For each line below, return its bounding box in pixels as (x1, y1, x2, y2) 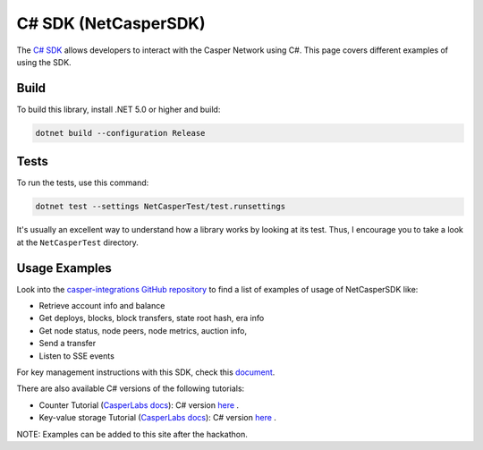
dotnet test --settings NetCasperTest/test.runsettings (35, 201, 286, 212)
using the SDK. (16, 56, 72, 67)
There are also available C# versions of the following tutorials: (16, 383, 245, 394)
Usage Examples (16, 260, 112, 276)
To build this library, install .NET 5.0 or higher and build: (16, 104, 221, 115)
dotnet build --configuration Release (35, 128, 206, 138)
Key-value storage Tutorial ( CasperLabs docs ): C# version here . (38, 412, 277, 423)
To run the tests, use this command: (16, 177, 149, 188)
